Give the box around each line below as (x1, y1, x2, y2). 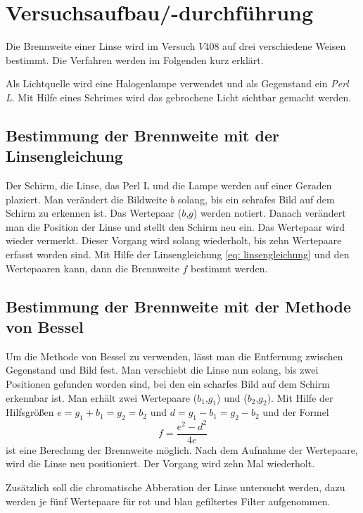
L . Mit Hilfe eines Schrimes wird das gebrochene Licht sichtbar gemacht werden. (6, 89, 352, 104)
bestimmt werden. (191, 260, 268, 275)
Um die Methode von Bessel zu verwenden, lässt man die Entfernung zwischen (6, 348, 343, 363)
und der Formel (262, 405, 329, 419)
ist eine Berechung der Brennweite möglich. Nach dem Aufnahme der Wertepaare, (6, 442, 358, 457)
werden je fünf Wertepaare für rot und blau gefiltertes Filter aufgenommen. (6, 493, 331, 508)
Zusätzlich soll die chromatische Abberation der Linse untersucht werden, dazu (6, 479, 345, 494)
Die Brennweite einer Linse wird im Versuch (6, 39, 196, 53)
